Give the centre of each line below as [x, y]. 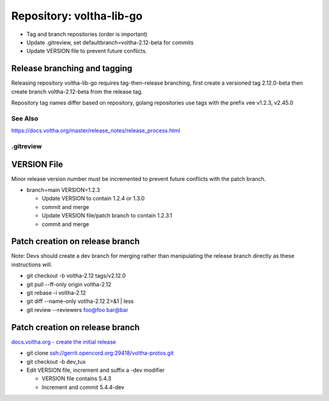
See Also [25, 118]
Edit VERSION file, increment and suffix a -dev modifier [96, 370]
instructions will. [32, 264]
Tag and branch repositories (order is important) [87, 34]
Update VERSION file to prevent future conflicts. [87, 51]
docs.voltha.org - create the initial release [64, 342]
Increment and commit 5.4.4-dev [83, 387]
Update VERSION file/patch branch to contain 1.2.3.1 [107, 216]
